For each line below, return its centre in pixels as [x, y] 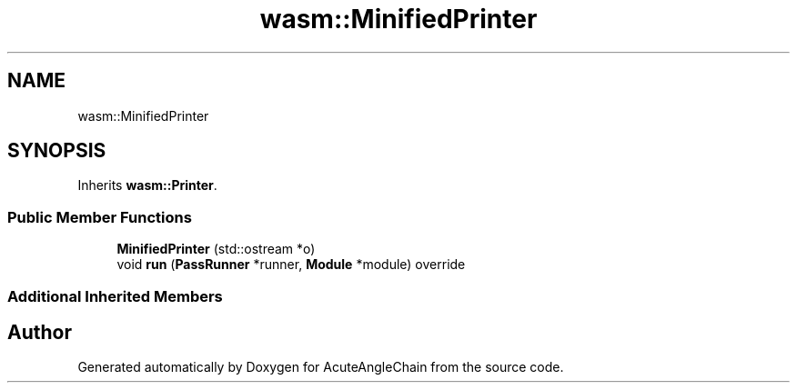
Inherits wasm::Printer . [147, 185]
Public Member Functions [100, 217]
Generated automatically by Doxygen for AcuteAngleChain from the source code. [321, 367]
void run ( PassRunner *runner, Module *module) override [291, 265]
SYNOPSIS [57, 151]
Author [40, 332]
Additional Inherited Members [115, 296]
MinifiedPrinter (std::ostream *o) [216, 249]
